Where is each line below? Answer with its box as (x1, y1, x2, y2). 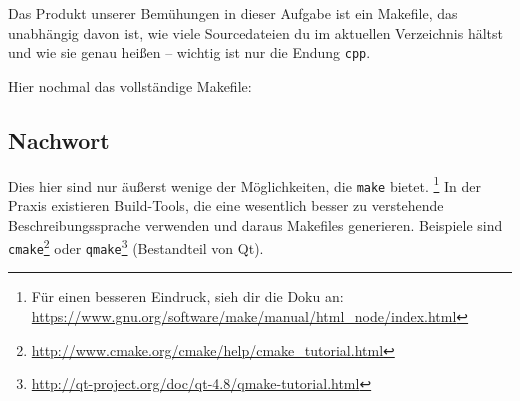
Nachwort (8, 124, 110, 155)
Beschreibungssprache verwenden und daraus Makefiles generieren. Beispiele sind (8, 214, 503, 235)
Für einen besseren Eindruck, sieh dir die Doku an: (31, 286, 344, 307)
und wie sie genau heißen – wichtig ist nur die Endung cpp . (8, 42, 371, 63)
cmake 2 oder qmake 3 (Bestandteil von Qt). (8, 235, 264, 258)
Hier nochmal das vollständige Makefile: (8, 75, 252, 96)
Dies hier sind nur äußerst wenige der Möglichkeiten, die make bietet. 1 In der (8, 172, 481, 196)
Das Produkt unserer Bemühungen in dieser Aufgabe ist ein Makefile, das (8, 3, 458, 23)
